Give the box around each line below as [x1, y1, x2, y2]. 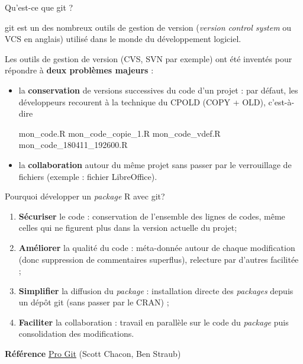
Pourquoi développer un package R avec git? [5, 190, 165, 202]
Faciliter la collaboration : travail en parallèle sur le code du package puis [18, 315, 289, 328]
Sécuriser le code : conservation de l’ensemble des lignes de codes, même [18, 210, 285, 222]
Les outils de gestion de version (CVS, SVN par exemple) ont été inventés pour [5, 52, 292, 65]
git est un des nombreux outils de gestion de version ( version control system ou [5, 21, 292, 33]
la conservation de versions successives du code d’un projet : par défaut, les [18, 83, 298, 96]
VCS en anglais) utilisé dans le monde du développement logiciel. [5, 33, 241, 45]
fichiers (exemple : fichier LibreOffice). [18, 170, 157, 182]
